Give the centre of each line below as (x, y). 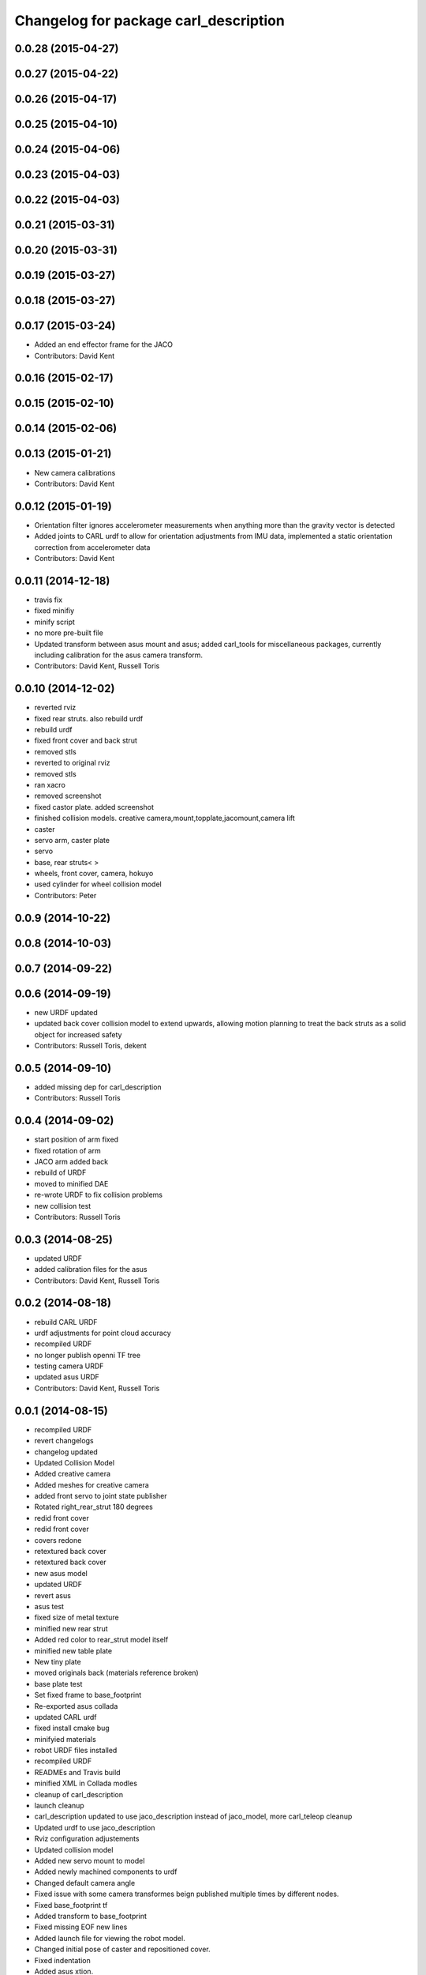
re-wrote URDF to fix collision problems (99, 1195)
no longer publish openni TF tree (88, 1355)
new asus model (61, 1573)
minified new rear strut (71, 1628)
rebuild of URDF (60, 1172)
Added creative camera (72, 1474)
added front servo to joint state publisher (101, 1496)
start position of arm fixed (76, 1140)
